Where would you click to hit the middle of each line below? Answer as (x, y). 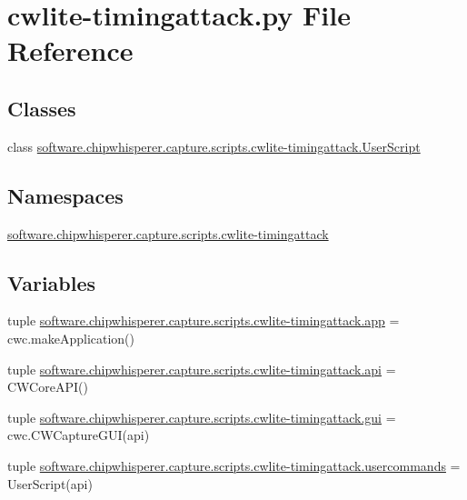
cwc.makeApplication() (71, 338)
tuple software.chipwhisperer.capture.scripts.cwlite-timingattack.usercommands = (234, 465)
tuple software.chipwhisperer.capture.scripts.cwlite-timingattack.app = (204, 320)
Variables (52, 282)
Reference (70, 50)
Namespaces (65, 195)
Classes (42, 108)
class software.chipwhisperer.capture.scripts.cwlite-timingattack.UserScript (214, 146)
